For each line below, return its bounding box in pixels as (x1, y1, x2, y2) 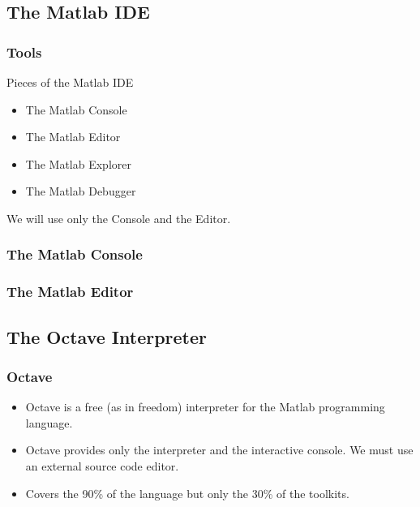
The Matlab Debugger (25, 183, 136, 200)
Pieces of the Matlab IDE (6, 74, 134, 90)
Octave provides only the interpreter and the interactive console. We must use (25, 441, 414, 458)
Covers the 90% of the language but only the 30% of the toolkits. (25, 484, 349, 501)
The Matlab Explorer (25, 155, 131, 172)
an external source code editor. (25, 458, 179, 475)
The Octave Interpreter (6, 324, 208, 349)
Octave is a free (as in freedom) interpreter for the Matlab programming (25, 398, 385, 415)
